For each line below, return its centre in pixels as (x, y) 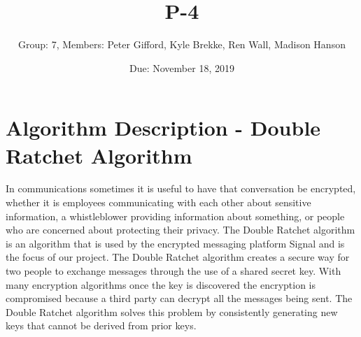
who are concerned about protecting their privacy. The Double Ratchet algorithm (180, 230)
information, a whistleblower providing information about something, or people (175, 216)
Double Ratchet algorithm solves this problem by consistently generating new (172, 311)
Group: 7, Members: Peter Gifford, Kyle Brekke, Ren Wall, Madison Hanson (182, 44)
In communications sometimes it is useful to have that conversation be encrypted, (181, 188)
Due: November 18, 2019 (182, 67)
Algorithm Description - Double (163, 128)
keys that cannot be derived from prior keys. (101, 325)
